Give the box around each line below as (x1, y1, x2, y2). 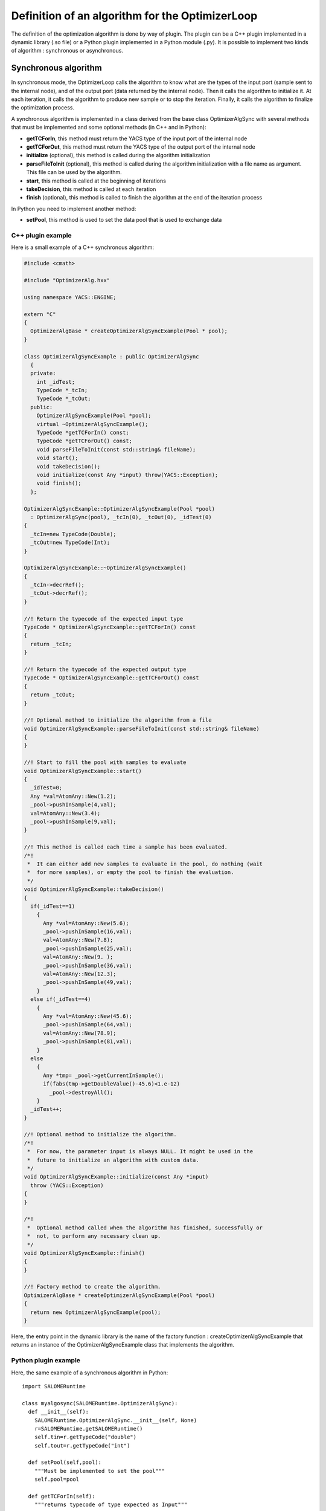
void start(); (36, 455, 78, 462)
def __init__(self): (28, 1408, 89, 1416)
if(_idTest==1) (30, 902, 75, 910)
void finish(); (36, 480, 81, 487)
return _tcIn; (30, 641, 72, 647)
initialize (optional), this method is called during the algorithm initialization (26, 152, 211, 159)
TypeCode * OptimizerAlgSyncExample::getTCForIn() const (24, 624, 196, 631)
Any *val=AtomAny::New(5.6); (43, 919, 129, 927)
